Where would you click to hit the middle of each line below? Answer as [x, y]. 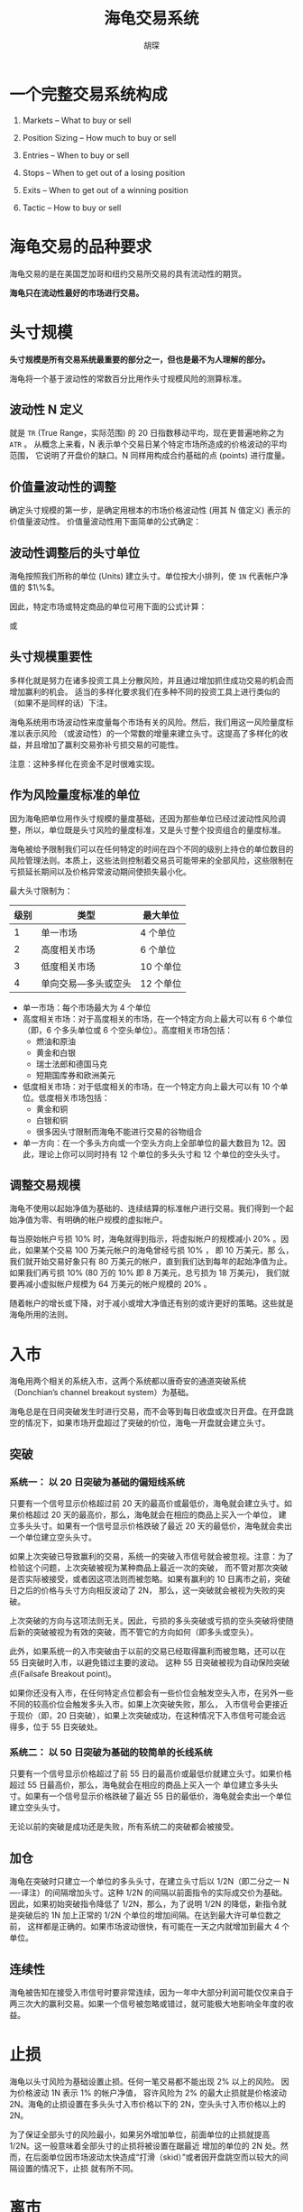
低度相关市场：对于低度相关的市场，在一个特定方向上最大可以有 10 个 [151, 1086]
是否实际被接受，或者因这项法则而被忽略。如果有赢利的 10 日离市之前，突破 [150, 1579]
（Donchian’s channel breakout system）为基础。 [101, 1393]
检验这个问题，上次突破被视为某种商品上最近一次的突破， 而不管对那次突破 [149, 1568]
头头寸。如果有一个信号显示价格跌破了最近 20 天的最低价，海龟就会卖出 [159, 1526]
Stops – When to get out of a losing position [104, 172]
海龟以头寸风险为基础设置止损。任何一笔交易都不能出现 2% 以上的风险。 [144, 2081]
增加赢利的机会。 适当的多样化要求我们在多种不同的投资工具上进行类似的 [145, 691]
